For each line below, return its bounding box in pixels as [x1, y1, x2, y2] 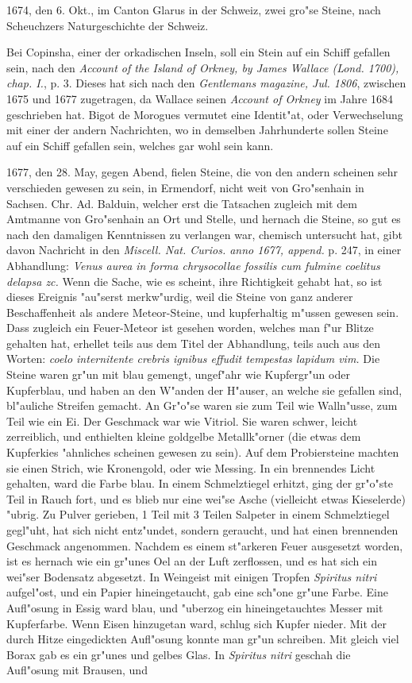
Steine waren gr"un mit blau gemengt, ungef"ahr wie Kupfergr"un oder [6, 366, 350, 383]
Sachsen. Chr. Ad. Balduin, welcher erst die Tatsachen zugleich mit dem [6, 195, 357, 211]
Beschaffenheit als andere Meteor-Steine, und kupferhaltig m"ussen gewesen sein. [6, 303, 399, 320]
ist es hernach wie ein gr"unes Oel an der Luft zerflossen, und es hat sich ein [6, 553, 377, 569]
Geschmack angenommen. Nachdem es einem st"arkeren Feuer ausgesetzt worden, [6, 537, 403, 554]
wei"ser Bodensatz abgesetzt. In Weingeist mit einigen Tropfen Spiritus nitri [6, 568, 377, 585]
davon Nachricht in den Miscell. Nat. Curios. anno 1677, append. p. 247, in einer [6, 241, 402, 258]
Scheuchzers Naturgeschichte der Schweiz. [6, 17, 209, 33]
